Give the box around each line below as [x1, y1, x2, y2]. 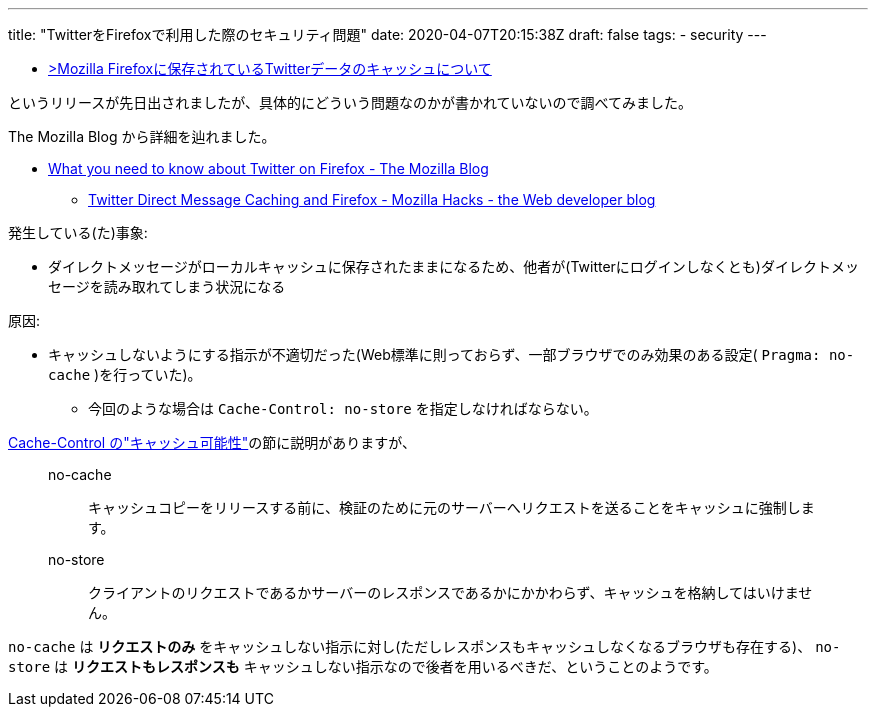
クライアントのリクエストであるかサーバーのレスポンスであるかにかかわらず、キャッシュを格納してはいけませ [88, 584, 813, 601]
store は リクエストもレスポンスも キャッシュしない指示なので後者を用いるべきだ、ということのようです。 [8, 658, 718, 675]
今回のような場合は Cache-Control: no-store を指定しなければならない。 [88, 400, 598, 417]
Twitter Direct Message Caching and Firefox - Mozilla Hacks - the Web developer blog [88, 191, 656, 208]
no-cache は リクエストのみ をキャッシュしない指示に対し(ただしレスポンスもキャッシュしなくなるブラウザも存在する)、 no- [8, 638, 841, 655]
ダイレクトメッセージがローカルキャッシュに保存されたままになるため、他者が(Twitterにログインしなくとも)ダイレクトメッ [48, 258, 859, 275]
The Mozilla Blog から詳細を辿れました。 [8, 128, 276, 145]
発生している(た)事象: [8, 224, 148, 241]
